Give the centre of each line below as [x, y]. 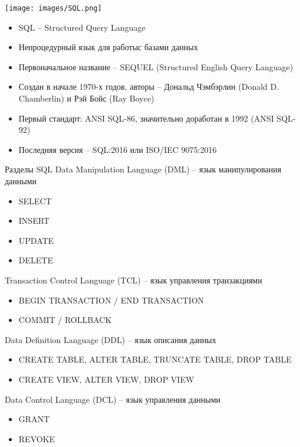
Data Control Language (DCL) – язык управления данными [113, 399]
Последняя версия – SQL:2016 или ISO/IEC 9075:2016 [118, 149]
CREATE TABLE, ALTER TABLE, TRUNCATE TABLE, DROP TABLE [155, 359]
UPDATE [36, 240]
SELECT [35, 200]
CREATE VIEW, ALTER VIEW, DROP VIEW [106, 379]
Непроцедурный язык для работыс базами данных [108, 47]
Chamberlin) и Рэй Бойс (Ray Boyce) [86, 98]
